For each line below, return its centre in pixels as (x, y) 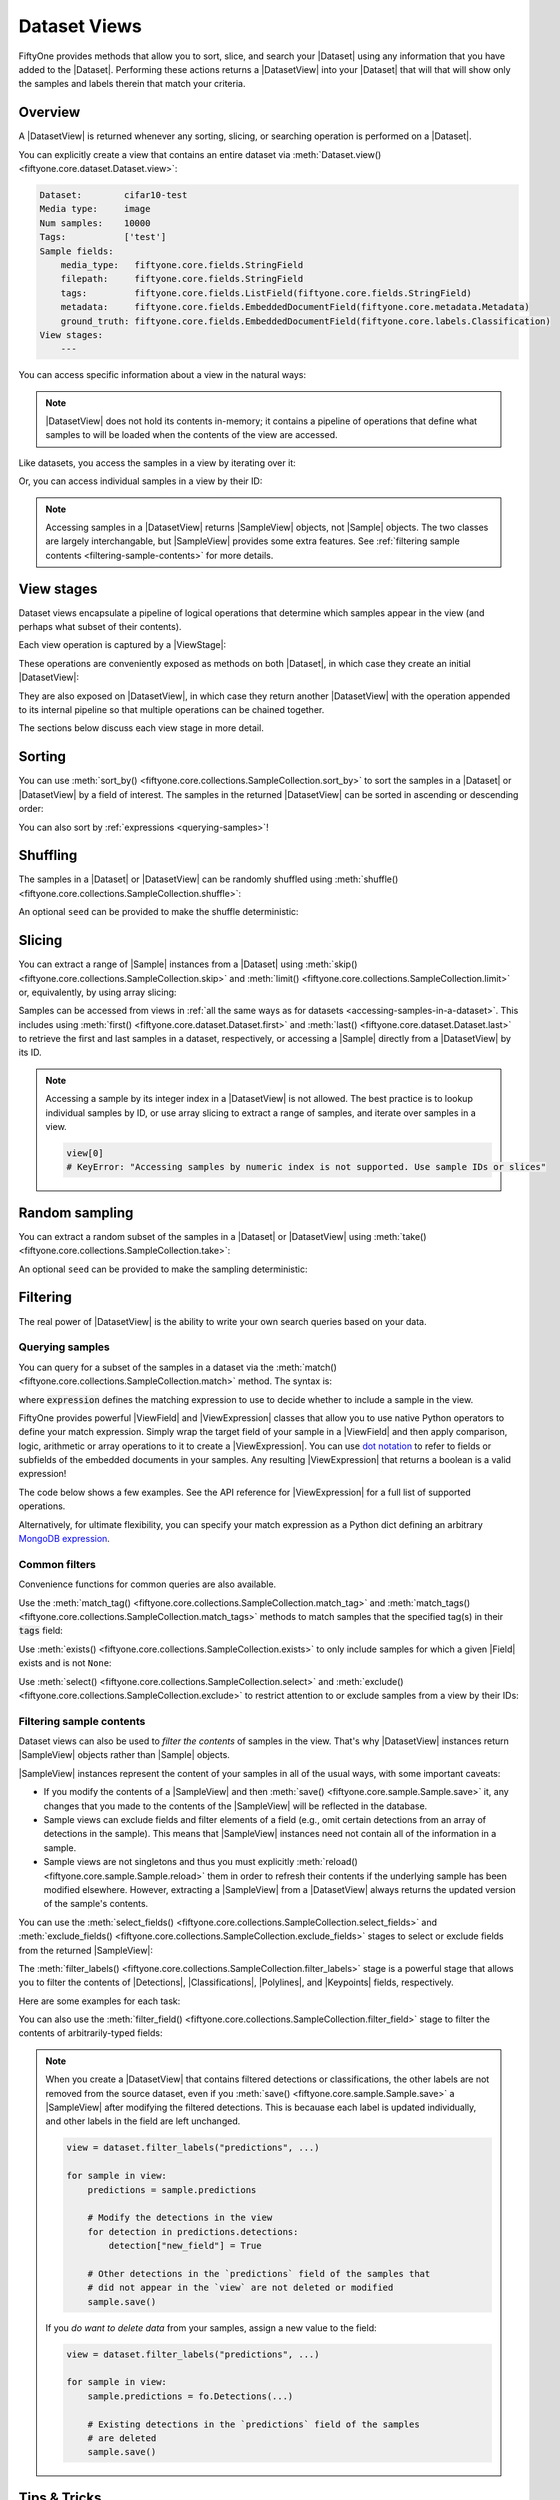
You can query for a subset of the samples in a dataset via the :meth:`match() (177, 1367)
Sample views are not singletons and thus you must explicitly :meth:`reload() (201, 1862)
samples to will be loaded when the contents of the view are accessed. (191, 435)
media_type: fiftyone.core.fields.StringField (182, 264)
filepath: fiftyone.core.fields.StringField (182, 279)
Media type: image (95, 209)
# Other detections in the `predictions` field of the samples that (259, 2273)
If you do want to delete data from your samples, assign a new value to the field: (211, 2327)
